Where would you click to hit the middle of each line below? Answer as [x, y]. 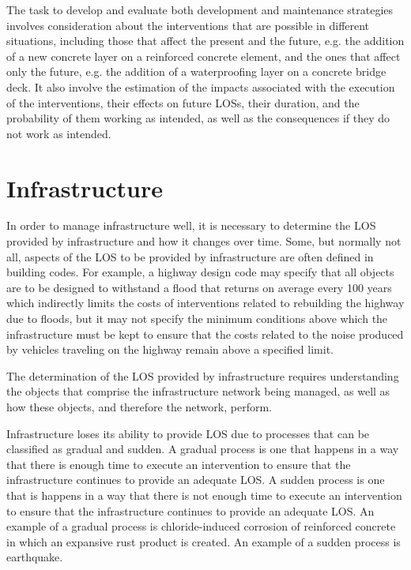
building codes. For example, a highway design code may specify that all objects [200, 272]
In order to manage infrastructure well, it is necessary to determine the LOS [191, 225]
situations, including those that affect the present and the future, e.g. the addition [205, 41]
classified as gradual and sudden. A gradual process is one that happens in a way [203, 449]
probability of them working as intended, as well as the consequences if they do [198, 118]
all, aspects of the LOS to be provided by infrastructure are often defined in [190, 256]
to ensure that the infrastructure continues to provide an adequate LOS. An [190, 510]
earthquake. [35, 557]
